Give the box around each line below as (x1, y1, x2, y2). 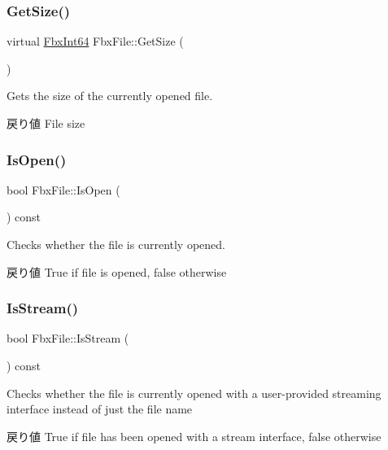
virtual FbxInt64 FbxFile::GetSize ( (7, 33, 184, 50)
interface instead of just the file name (7, 400, 193, 417)
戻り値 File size (7, 115, 85, 131)
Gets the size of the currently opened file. (7, 87, 213, 104)
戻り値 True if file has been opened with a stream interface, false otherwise (7, 427, 381, 444)
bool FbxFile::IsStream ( (7, 330, 129, 347)
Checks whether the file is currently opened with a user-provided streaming (7, 384, 381, 401)
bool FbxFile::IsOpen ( (7, 181, 120, 198)
